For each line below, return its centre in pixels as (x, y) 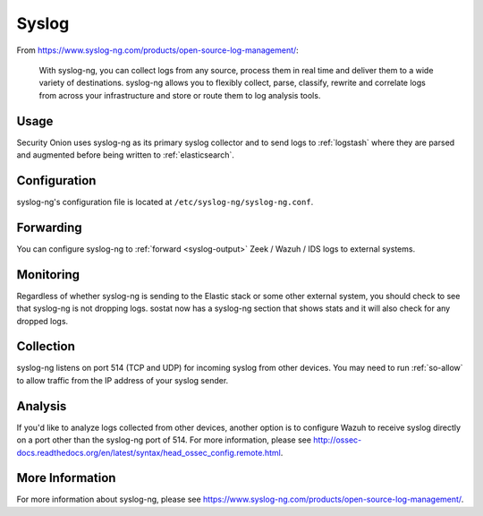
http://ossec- (338, 440)
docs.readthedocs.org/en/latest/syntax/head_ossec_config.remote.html (148, 452)
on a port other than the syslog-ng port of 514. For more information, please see (164, 440)
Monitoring (48, 275)
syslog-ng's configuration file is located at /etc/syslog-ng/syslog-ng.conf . (165, 202)
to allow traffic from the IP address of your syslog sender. (123, 380)
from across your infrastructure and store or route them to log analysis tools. (180, 95)
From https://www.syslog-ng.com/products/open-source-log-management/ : (157, 50)
